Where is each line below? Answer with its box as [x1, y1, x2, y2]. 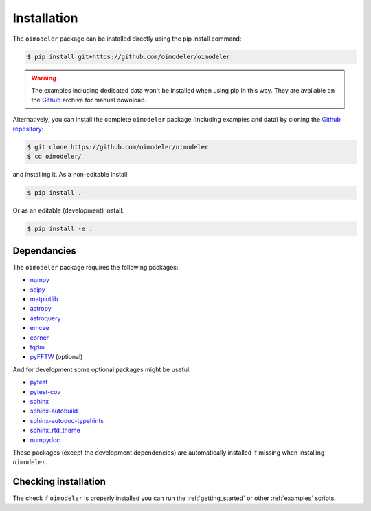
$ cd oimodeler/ [27, 153, 82, 161]
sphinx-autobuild [30, 406, 78, 415]
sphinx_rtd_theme [30, 426, 80, 435]
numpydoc [30, 435, 60, 444]
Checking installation [12, 476, 106, 488]
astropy [30, 305, 52, 313]
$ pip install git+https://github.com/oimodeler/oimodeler [27, 52, 230, 61]
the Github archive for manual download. [31, 96, 147, 105]
